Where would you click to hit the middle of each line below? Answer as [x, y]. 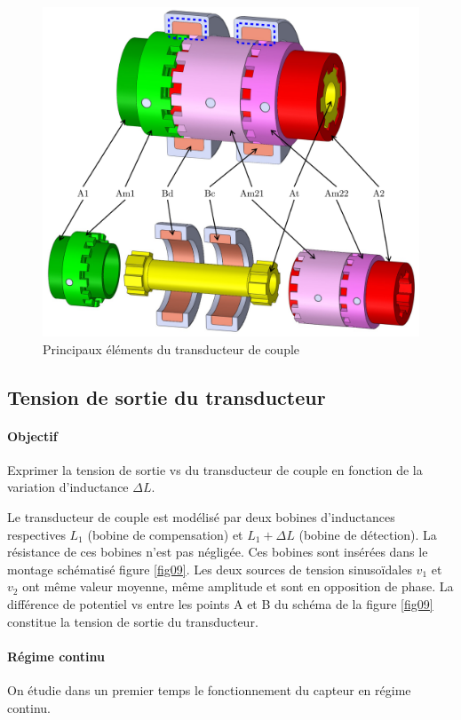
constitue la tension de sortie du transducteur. [133, 621]
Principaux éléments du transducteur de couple [171, 348]
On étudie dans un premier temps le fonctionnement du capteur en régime [209, 689]
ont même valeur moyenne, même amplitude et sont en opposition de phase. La [238, 586]
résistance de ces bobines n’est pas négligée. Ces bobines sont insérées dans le [218, 552]
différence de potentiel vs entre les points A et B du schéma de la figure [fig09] [220, 603]
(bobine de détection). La [368, 534]
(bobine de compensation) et [165, 534]
